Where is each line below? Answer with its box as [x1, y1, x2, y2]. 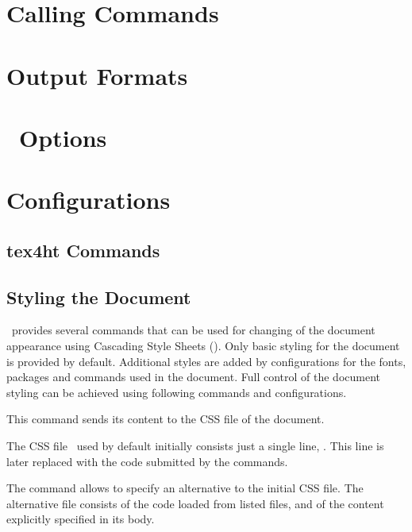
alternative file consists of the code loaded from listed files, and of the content [6, 495, 384, 511]
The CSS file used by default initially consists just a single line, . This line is [6, 438, 384, 454]
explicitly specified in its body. [6, 511, 155, 527]
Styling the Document [6, 284, 191, 309]
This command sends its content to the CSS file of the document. [6, 411, 325, 427]
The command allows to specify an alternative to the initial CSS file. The [6, 480, 364, 496]
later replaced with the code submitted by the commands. [6, 453, 288, 469]
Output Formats [6, 59, 188, 91]
